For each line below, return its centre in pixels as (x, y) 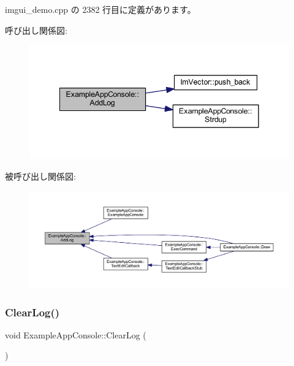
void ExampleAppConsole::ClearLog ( (76, 334)
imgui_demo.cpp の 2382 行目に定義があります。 (100, 9)
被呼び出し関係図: (40, 176)
